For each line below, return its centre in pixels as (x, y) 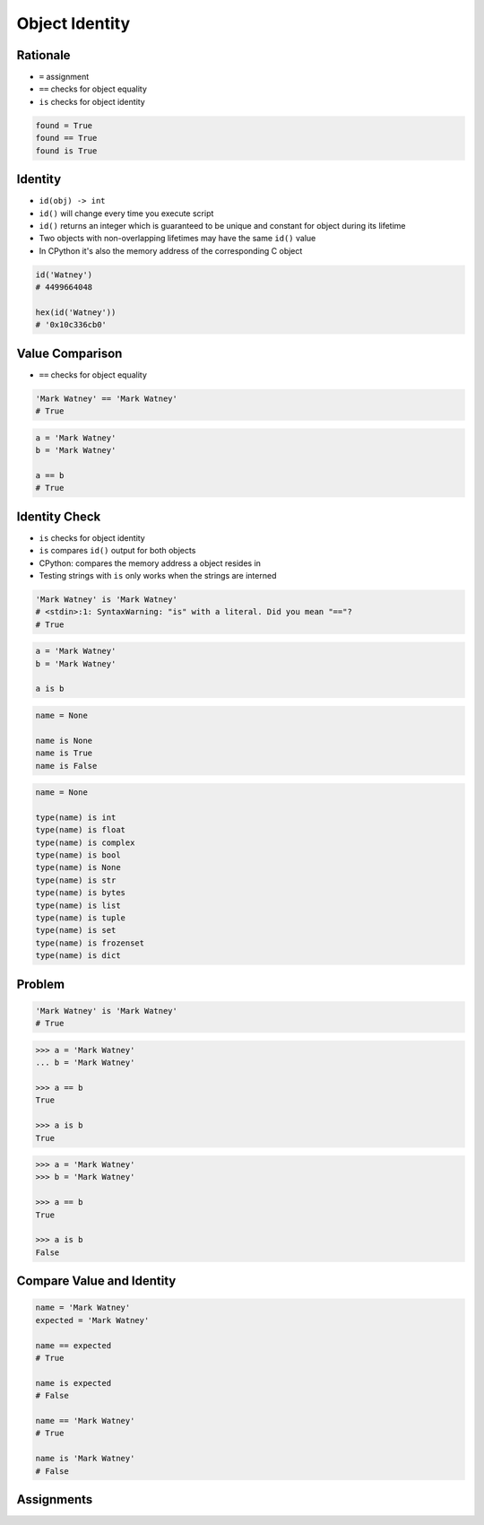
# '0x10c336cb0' (71, 325)
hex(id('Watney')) (76, 312)
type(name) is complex (85, 842)
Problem (41, 984)
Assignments (55, 1499)
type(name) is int (76, 817)
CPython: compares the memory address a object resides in (150, 563)
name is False (66, 766)
